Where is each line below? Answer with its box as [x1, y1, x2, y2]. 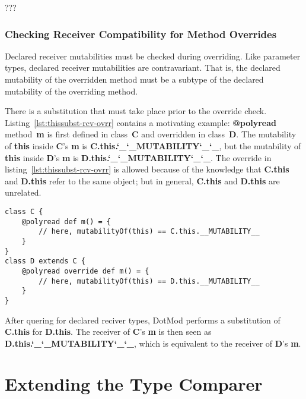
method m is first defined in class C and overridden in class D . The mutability [5, 128, 297, 140]
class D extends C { [5, 257, 86, 266]
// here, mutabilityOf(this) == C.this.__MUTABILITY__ [39, 227, 260, 236]
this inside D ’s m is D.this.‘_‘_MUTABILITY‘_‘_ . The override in [5, 151, 272, 164]
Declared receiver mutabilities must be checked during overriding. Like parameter [5, 49, 301, 62]
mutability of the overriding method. [5, 84, 138, 97]
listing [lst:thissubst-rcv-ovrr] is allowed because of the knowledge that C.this [5, 163, 289, 175]
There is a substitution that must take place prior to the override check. [5, 105, 267, 117]
